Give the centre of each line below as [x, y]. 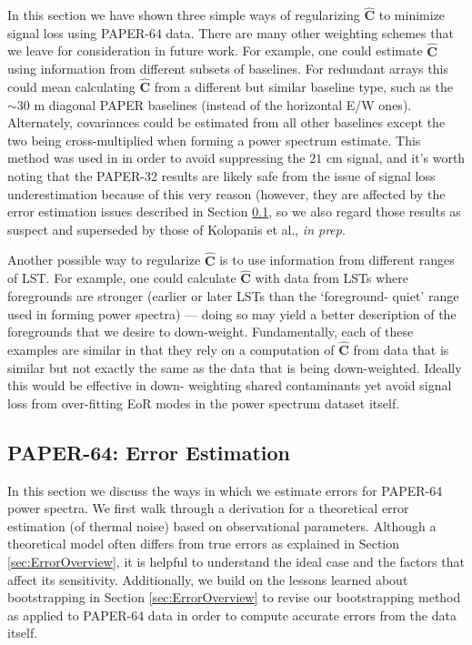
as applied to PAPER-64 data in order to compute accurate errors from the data [232, 615]
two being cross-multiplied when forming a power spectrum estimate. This [214, 140]
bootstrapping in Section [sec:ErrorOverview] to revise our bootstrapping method [234, 597]
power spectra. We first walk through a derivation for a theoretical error [208, 508]
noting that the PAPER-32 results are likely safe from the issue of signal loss [221, 176]
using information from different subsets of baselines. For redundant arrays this [228, 69]
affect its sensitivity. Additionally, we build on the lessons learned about [208, 579]
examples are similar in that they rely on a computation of [171, 349]
